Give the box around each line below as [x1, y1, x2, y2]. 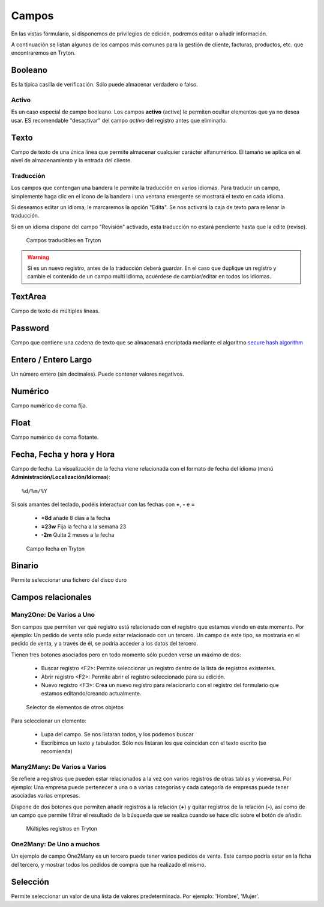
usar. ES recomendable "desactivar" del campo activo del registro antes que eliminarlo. [11, 117, 227, 124]
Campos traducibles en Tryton [26, 237, 101, 244]
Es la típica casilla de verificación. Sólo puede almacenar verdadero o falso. [11, 81, 198, 88]
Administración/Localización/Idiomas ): [11, 474, 110, 481]
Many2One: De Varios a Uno [11, 611, 95, 619]
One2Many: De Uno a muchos [11, 840, 100, 849]
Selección [11, 876, 49, 887]
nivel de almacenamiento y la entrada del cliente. [11, 157, 132, 164]
